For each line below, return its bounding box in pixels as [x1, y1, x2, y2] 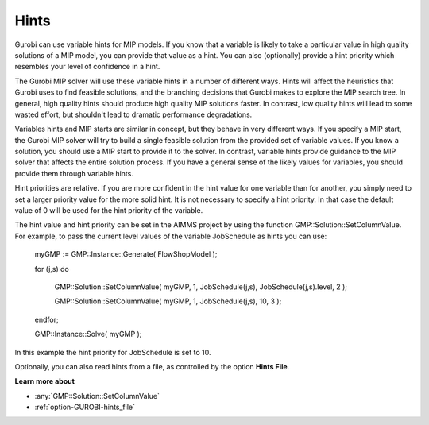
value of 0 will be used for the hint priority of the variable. [14, 206, 203, 215]
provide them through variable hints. [14, 168, 134, 178]
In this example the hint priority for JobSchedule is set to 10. [14, 347, 211, 357]
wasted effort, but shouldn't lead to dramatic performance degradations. [14, 110, 253, 119]
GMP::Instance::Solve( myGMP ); [34, 330, 142, 339]
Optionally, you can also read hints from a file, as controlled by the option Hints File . [14, 361, 290, 371]
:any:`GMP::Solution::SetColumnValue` [34, 391, 160, 400]
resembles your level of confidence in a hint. [14, 62, 160, 71]
